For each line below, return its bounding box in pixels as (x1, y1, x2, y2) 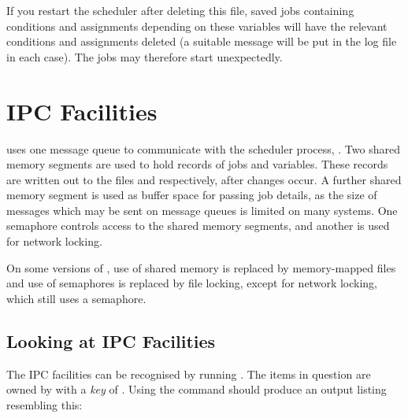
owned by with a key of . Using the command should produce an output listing (6, 381, 387, 398)
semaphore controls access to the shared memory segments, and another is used (6, 217, 390, 234)
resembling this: (6, 396, 83, 412)
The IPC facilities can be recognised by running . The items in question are (6, 365, 371, 382)
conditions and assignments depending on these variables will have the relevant (6, 17, 388, 34)
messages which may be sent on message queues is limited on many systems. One (6, 202, 398, 218)
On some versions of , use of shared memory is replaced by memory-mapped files (6, 259, 396, 276)
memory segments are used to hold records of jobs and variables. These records (6, 156, 388, 172)
